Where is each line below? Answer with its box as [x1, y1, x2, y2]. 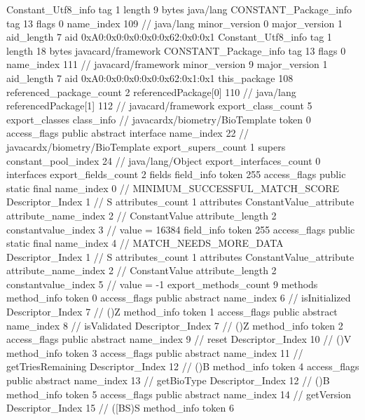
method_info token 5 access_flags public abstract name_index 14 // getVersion [6, 386, 352, 401]
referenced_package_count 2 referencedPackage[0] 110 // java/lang [6, 84, 296, 99]
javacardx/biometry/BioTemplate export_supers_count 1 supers [6, 139, 286, 154]
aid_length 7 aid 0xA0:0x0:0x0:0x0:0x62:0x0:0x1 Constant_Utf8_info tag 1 [6, 29, 332, 44]
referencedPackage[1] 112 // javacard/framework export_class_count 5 [6, 98, 312, 113]
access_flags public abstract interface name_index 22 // [6, 126, 249, 140]
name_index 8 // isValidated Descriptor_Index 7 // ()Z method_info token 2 [6, 318, 343, 332]
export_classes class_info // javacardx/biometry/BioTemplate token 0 [6, 111, 311, 126]
